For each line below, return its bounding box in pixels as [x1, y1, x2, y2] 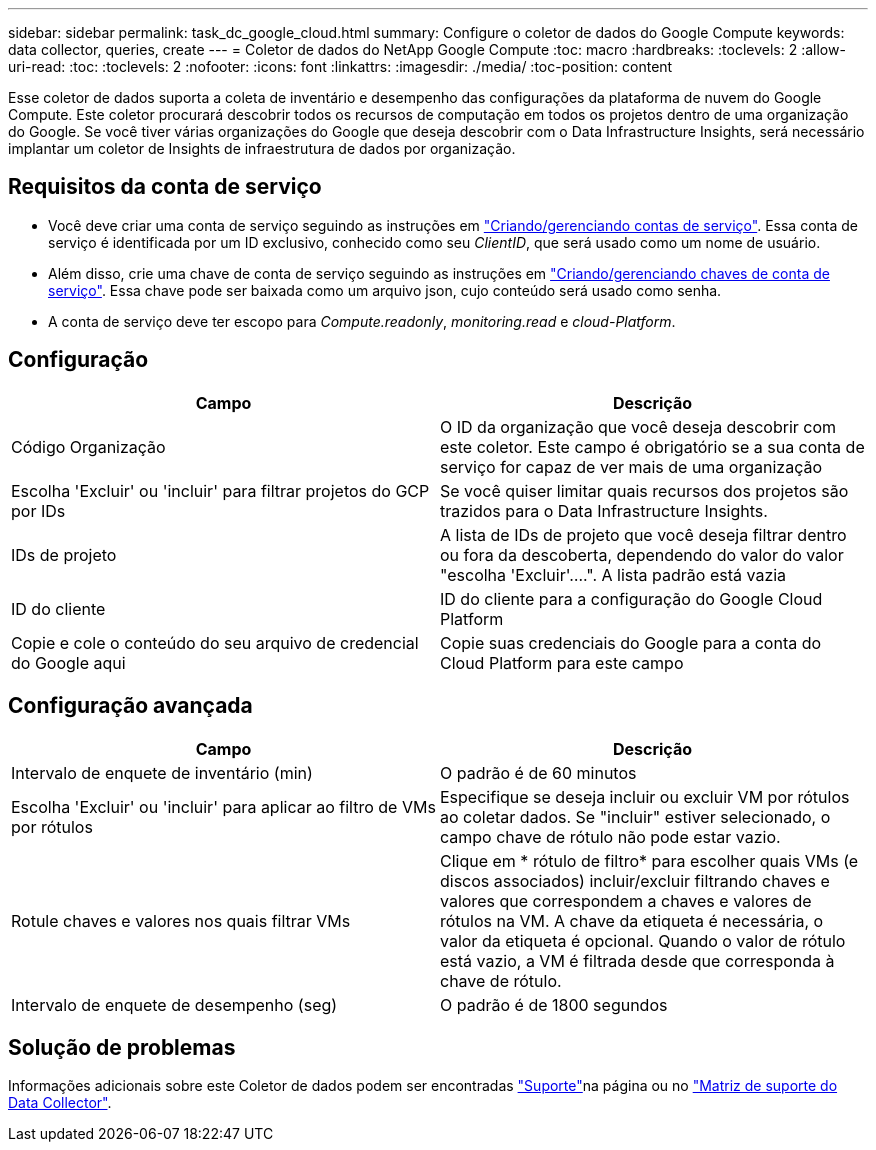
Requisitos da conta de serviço [8, 174, 322, 200]
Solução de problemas [8, 1034, 236, 1060]
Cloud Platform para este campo [440, 652, 684, 673]
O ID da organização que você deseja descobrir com [440, 416, 837, 437]
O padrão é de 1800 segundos [440, 994, 668, 1015]
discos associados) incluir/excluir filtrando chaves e [440, 870, 830, 891]
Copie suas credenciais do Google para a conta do [440, 632, 822, 653]
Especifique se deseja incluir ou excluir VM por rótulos [440, 786, 850, 807]
